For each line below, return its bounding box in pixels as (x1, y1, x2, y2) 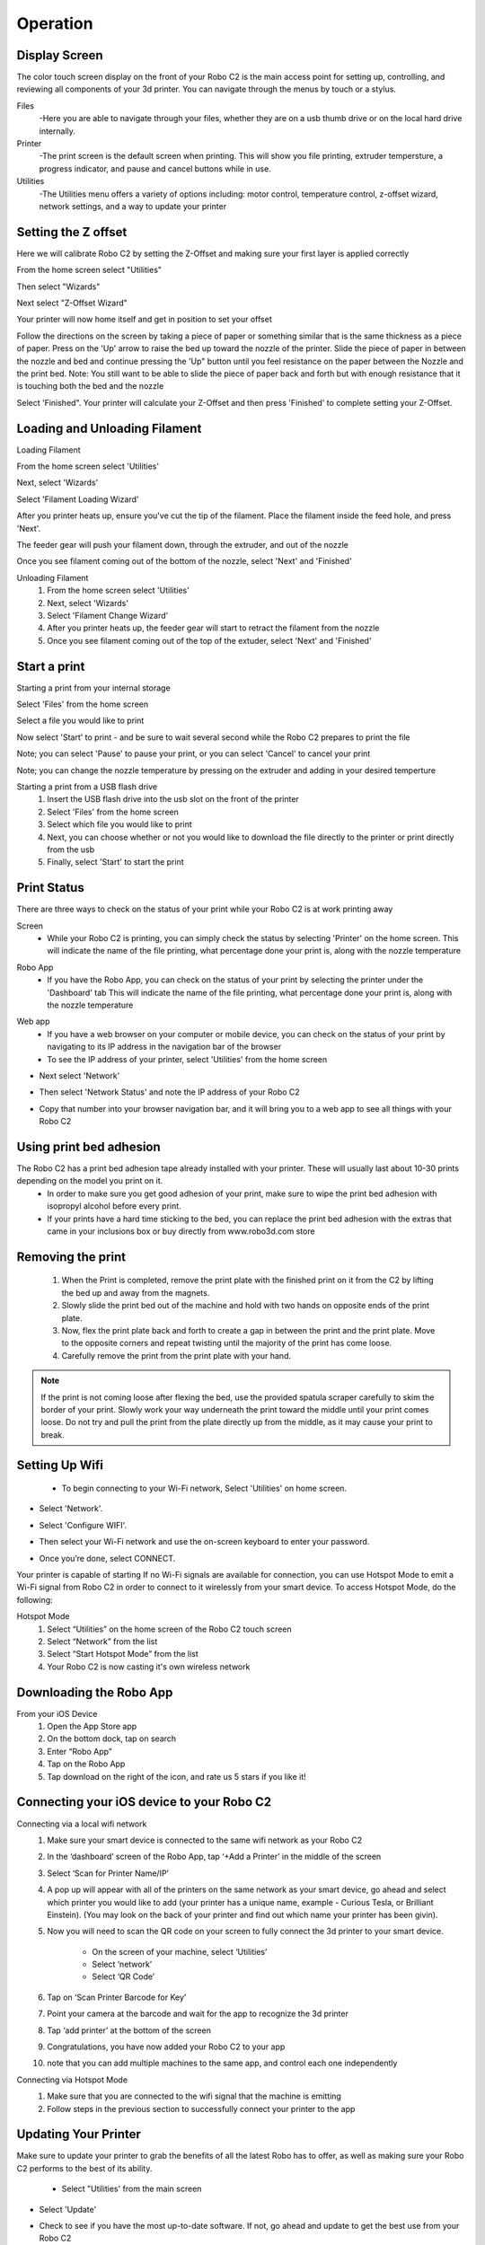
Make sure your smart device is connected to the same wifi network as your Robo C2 (47, 1835, 363, 1845)
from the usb (47, 844, 95, 855)
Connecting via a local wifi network (16, 1818, 147, 1829)
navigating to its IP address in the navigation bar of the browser (47, 1042, 282, 1052)
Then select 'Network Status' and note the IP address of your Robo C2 (39, 1087, 300, 1097)
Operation (16, 13, 93, 33)
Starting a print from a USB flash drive (16, 781, 157, 792)
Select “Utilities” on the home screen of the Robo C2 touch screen (47, 1624, 292, 1634)
